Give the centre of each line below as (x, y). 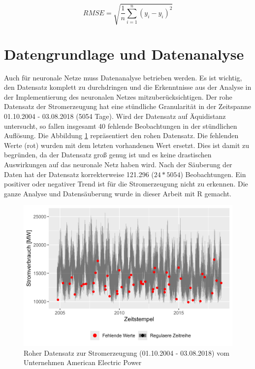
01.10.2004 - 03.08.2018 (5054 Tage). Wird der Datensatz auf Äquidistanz (115, 116)
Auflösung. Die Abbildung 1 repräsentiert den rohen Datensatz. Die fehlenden (121, 135)
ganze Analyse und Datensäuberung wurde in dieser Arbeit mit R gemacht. (118, 193)
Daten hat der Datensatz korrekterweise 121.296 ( (79, 174)
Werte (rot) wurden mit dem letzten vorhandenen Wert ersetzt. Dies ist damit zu (127, 145)
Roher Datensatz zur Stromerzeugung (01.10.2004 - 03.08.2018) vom (127, 352)
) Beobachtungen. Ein (213, 174)
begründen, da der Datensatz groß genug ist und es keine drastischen (108, 155)
